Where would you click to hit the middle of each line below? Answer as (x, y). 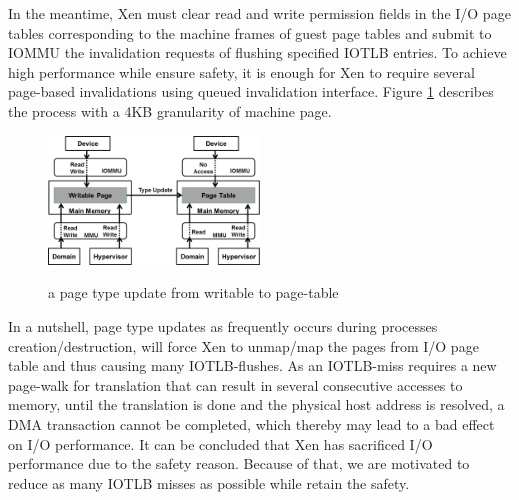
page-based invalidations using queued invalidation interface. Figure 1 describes (251, 91)
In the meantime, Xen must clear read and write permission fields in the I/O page (259, 13)
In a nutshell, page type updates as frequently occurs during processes (223, 325)
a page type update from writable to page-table (193, 292)
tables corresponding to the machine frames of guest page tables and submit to (250, 32)
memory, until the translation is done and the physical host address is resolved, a (256, 404)
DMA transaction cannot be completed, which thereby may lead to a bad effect (251, 423)
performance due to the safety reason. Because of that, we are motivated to (239, 463)
